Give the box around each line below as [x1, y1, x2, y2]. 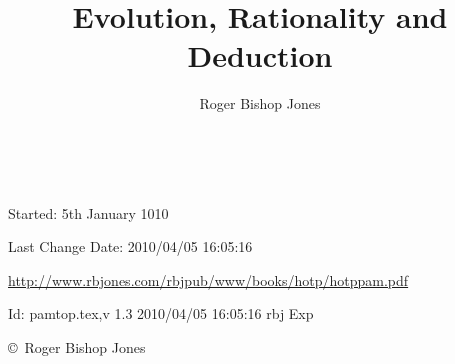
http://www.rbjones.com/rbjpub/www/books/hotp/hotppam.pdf [8, 269, 409, 290]
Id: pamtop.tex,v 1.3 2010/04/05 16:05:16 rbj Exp [8, 303, 314, 324]
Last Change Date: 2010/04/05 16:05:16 [8, 236, 253, 257]
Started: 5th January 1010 [8, 202, 169, 223]
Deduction [187, 35, 333, 76]
